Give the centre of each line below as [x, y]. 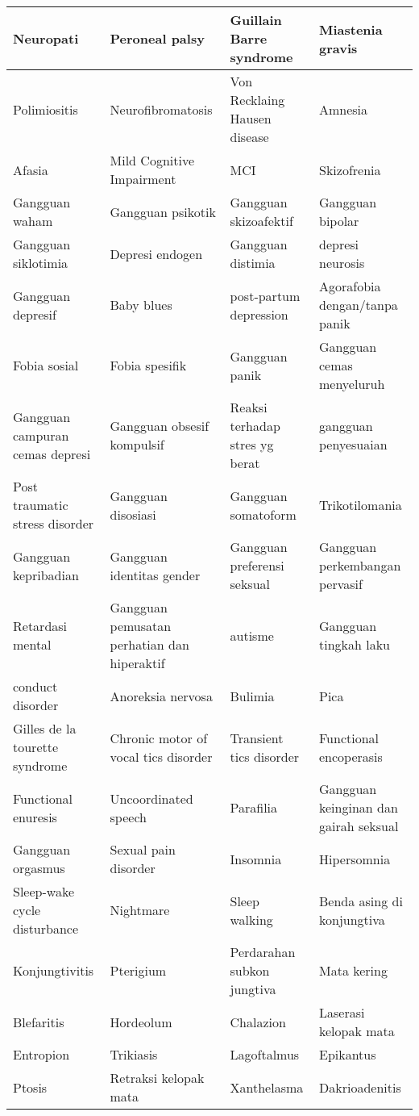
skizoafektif [261, 221]
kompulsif [137, 444]
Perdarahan [263, 952]
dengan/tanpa [358, 305]
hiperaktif [137, 663]
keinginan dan [358, 807]
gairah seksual [359, 826]
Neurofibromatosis [161, 109]
